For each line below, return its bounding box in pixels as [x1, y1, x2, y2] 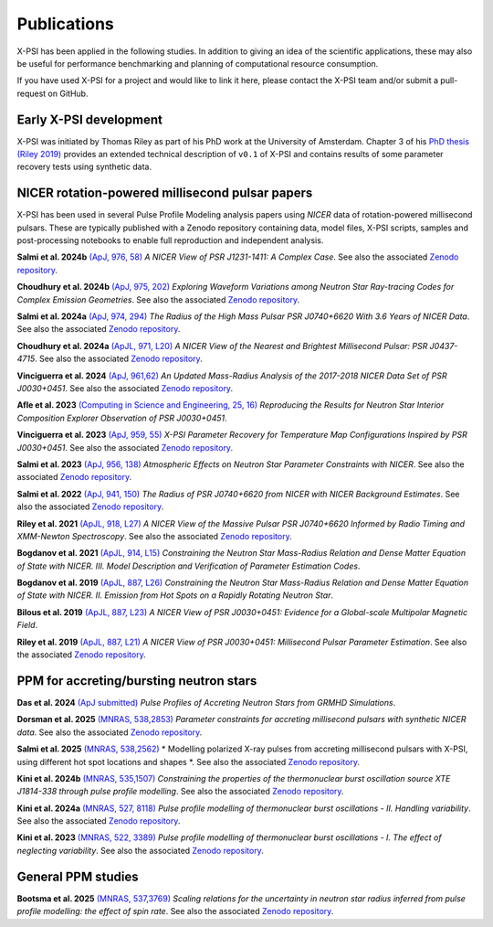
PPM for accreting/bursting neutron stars [16, 673, 257, 688]
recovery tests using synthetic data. [16, 161, 152, 173]
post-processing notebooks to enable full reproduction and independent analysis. [16, 235, 324, 246]
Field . [16, 620, 38, 631]
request [16, 88, 47, 99]
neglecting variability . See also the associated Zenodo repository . [16, 845, 264, 856]
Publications [16, 14, 114, 34]
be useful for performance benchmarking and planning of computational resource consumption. [16, 58, 379, 69]
